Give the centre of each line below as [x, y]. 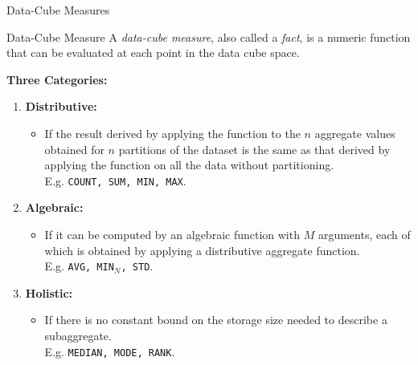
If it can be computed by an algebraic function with [172, 234]
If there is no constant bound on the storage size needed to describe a [216, 320]
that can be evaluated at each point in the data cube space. [153, 53]
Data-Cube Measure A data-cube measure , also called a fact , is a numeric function [209, 36]
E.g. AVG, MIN [79, 266]
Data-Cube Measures [58, 10]
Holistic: [49, 292]
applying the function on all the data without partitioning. [189, 165]
